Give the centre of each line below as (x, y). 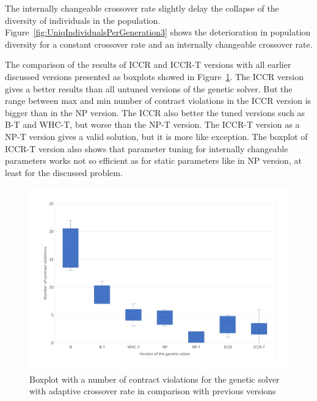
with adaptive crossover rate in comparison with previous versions (153, 391)
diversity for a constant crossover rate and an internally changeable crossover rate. (159, 44)
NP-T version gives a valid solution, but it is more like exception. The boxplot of (156, 136)
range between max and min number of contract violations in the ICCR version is (158, 101)
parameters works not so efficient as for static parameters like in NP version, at (153, 160)
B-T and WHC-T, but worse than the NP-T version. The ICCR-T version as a (152, 124)
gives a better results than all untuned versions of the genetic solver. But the (149, 88)
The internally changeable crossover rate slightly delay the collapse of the (142, 8)
